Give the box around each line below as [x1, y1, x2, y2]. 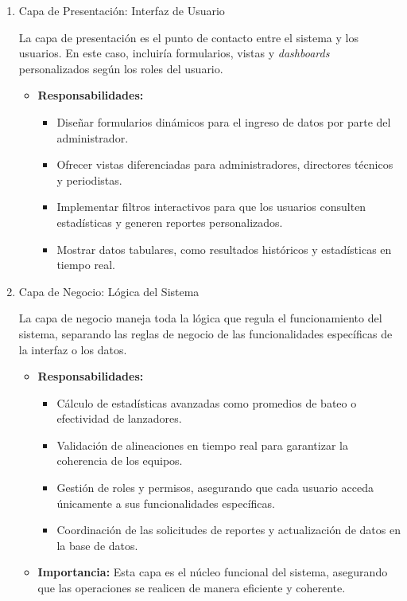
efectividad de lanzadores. [56, 410, 182, 427]
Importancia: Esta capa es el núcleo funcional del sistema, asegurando [37, 564, 388, 580]
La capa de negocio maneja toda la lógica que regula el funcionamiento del [18, 310, 382, 326]
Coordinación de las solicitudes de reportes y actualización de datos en [56, 521, 401, 538]
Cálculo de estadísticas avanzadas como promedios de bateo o [56, 394, 357, 411]
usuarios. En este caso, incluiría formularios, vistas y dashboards [18, 45, 330, 61]
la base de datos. [56, 537, 138, 553]
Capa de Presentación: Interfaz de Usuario [18, 2, 225, 18]
